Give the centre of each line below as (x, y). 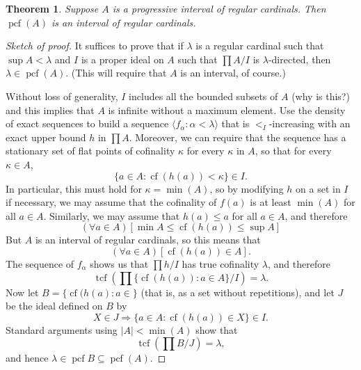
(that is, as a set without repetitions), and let (238, 292)
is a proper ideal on (122, 59)
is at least (271, 202)
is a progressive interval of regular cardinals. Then (219, 8)
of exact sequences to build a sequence (87, 123)
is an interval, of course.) (233, 73)
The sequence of (40, 263)
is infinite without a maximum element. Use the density (227, 110)
